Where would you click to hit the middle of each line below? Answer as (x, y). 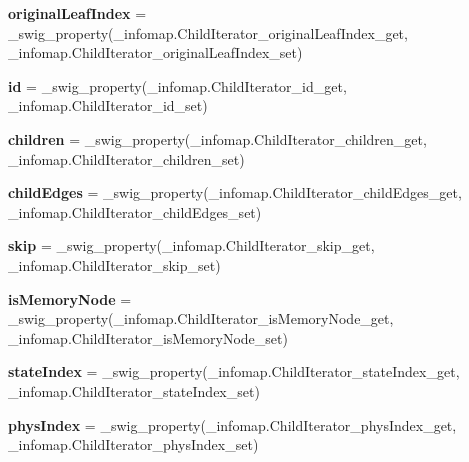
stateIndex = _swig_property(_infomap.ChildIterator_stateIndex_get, (234, 371)
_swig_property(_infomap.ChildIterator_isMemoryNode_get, (201, 318)
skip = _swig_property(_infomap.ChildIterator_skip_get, (191, 245)
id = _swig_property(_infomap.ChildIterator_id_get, (177, 85)
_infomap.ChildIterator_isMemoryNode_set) (148, 337)
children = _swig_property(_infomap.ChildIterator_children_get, (217, 138)
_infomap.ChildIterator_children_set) (126, 158)
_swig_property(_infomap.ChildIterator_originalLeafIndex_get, (208, 32)
